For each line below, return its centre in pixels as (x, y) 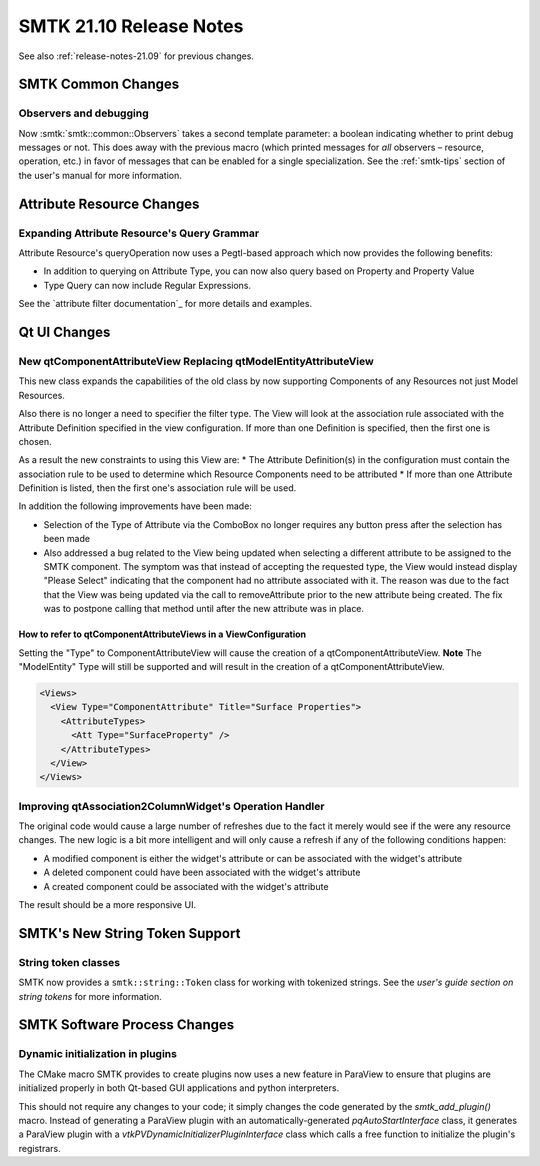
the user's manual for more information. (100, 175)
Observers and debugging (83, 113)
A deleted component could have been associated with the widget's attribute (202, 872)
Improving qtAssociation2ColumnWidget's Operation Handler (171, 806)
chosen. (35, 441)
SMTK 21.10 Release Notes (131, 26)
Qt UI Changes (64, 332)
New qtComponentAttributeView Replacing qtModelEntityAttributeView (196, 361)
